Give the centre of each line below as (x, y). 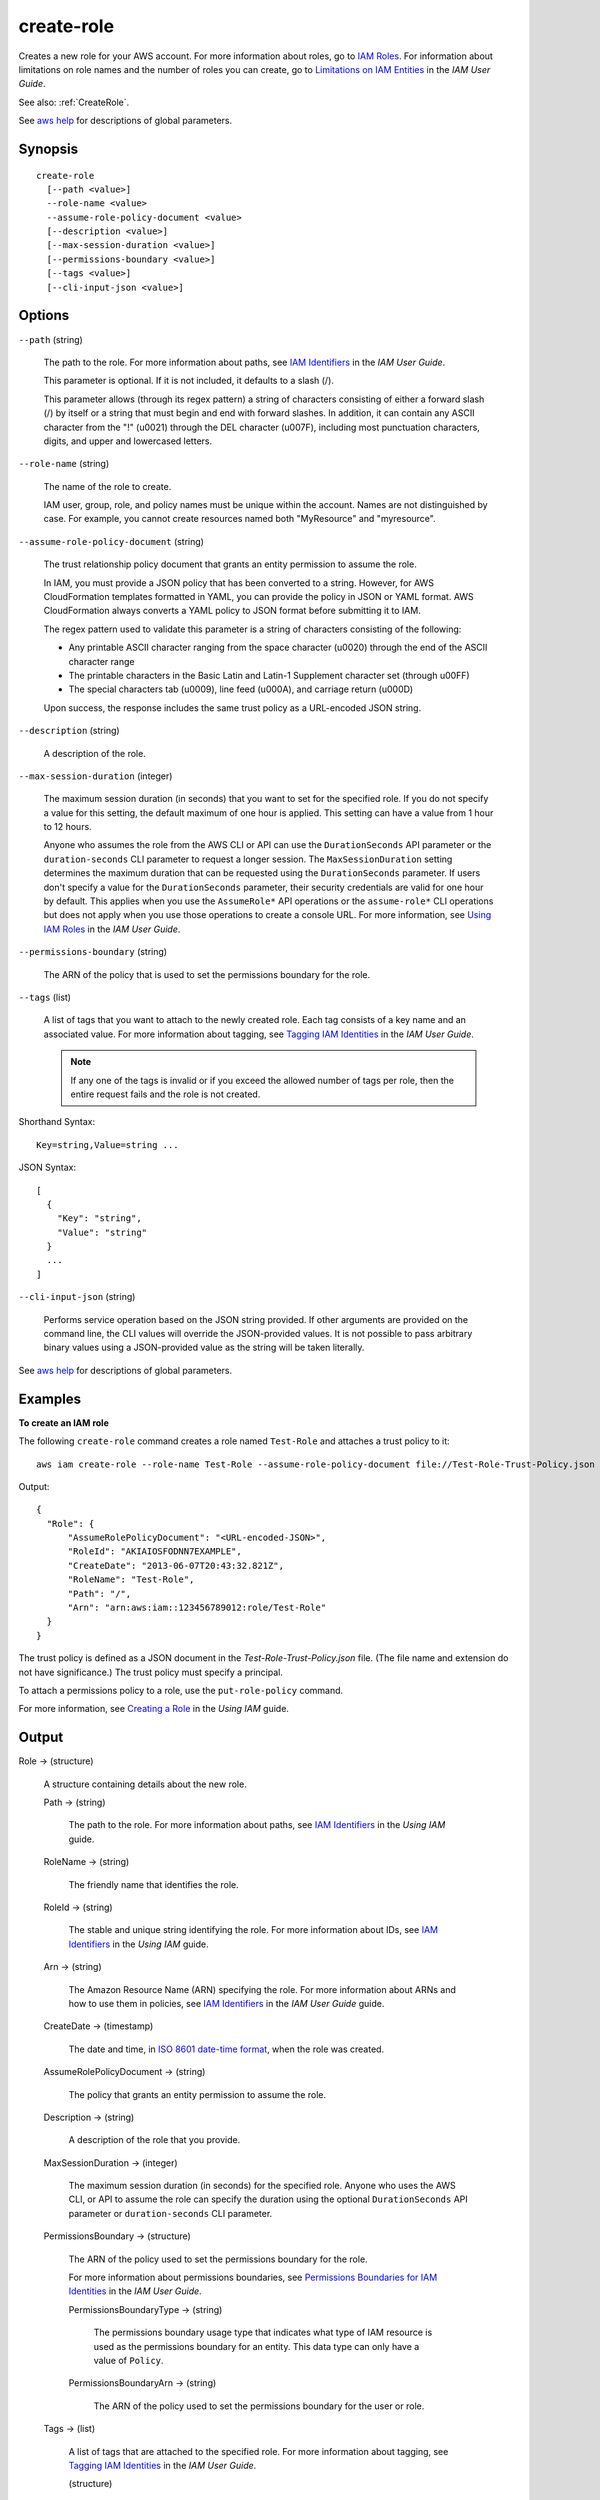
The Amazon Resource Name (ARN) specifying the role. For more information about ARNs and (262, 1989)
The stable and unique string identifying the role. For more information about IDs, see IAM (253, 1930)
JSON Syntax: (47, 1167)
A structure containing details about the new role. (145, 1784)
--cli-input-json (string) (77, 1297)
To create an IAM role (63, 1422)
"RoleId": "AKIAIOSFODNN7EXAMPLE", (154, 1551)
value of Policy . (128, 2360)
